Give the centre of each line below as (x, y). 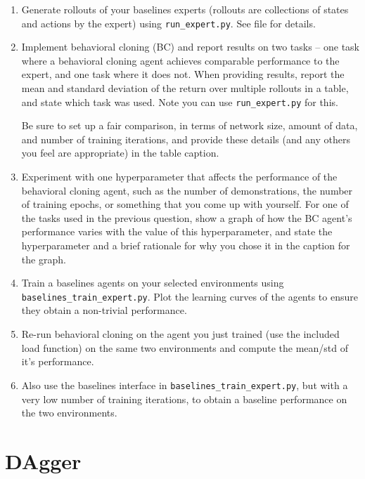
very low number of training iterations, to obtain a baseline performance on (184, 399)
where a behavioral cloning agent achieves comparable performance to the (180, 60)
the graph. (44, 259)
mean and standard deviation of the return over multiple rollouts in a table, (185, 88)
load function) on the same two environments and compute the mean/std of (185, 347)
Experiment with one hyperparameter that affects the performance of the (179, 177)
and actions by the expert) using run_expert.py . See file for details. (168, 23)
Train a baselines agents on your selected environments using (153, 283)
